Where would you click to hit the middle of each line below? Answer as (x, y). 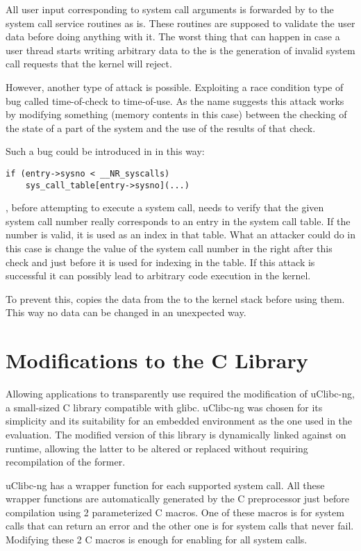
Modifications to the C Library (157, 360)
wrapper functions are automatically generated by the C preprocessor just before (177, 499)
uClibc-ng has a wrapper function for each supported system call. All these (165, 485)
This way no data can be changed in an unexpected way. (126, 312)
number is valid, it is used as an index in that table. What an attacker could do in (181, 235)
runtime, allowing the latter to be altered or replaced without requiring (157, 448)
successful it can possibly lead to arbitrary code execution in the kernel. (158, 275)
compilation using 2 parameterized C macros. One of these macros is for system (175, 512)
